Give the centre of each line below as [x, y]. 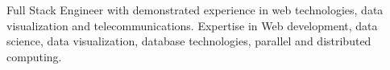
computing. [34, 56]
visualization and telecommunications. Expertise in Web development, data [192, 25]
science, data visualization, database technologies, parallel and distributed [189, 41]
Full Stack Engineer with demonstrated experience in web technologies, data [195, 10]
